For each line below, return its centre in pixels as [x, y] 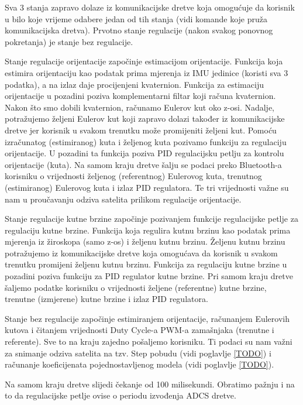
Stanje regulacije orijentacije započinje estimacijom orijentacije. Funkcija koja [144, 61]
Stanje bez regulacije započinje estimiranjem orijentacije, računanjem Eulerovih [147, 318]
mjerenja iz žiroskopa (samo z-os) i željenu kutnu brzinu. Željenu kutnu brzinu [145, 241]
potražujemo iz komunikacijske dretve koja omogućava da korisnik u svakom [141, 253]
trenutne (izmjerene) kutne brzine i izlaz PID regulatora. [106, 299]
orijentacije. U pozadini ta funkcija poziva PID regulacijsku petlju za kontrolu [144, 153]
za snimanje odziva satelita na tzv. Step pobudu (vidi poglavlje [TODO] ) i [138, 353]
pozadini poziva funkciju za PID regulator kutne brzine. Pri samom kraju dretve [149, 276]
